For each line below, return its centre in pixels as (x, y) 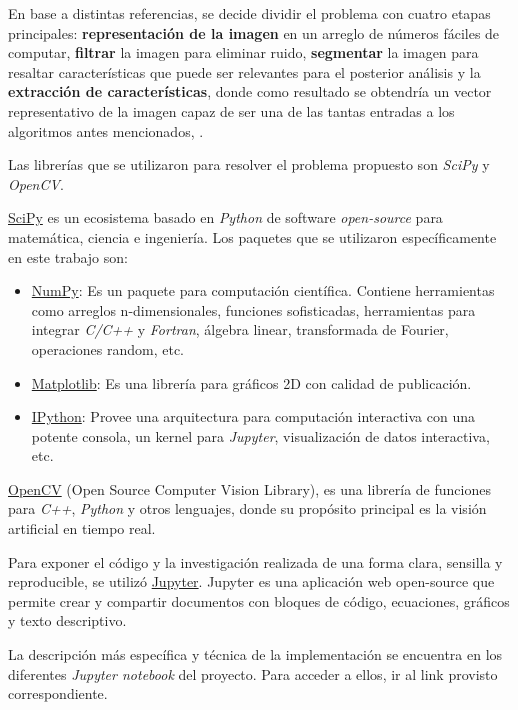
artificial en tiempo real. (82, 528)
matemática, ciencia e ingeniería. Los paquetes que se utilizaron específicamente (252, 236)
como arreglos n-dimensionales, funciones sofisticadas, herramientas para (253, 309)
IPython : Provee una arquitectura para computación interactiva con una (253, 416)
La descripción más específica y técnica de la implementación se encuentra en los (255, 654)
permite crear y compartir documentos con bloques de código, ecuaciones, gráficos (259, 600)
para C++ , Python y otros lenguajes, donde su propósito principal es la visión (247, 508)
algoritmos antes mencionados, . (106, 130)
